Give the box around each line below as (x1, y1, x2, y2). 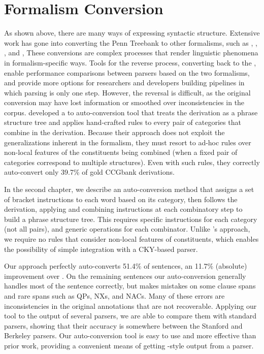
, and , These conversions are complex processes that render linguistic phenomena (4, 47, 258, 58)
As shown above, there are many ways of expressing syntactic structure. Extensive (4, 27, 260, 38)
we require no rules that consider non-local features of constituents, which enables (4, 234, 259, 244)
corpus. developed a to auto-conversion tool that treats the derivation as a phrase (4, 107, 258, 117)
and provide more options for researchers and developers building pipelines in (4, 77, 245, 88)
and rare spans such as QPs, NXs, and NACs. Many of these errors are (4, 290, 225, 301)
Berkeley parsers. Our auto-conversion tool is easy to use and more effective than (4, 330, 256, 341)
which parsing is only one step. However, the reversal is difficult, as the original (4, 87, 251, 98)
